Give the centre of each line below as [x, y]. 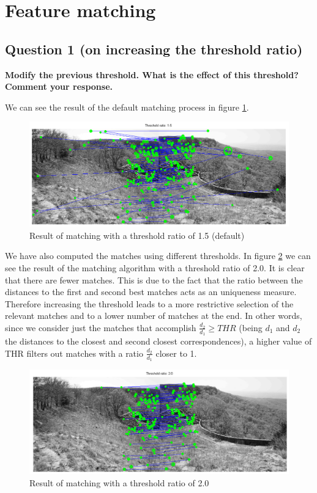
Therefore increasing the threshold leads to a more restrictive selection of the [149, 303]
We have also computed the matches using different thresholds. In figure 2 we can [158, 256]
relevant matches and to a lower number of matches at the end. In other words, [154, 316]
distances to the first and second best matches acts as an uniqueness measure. [151, 292]
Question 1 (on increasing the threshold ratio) [154, 49]
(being [251, 327]
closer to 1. [176, 353]
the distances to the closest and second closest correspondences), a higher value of [158, 341]
